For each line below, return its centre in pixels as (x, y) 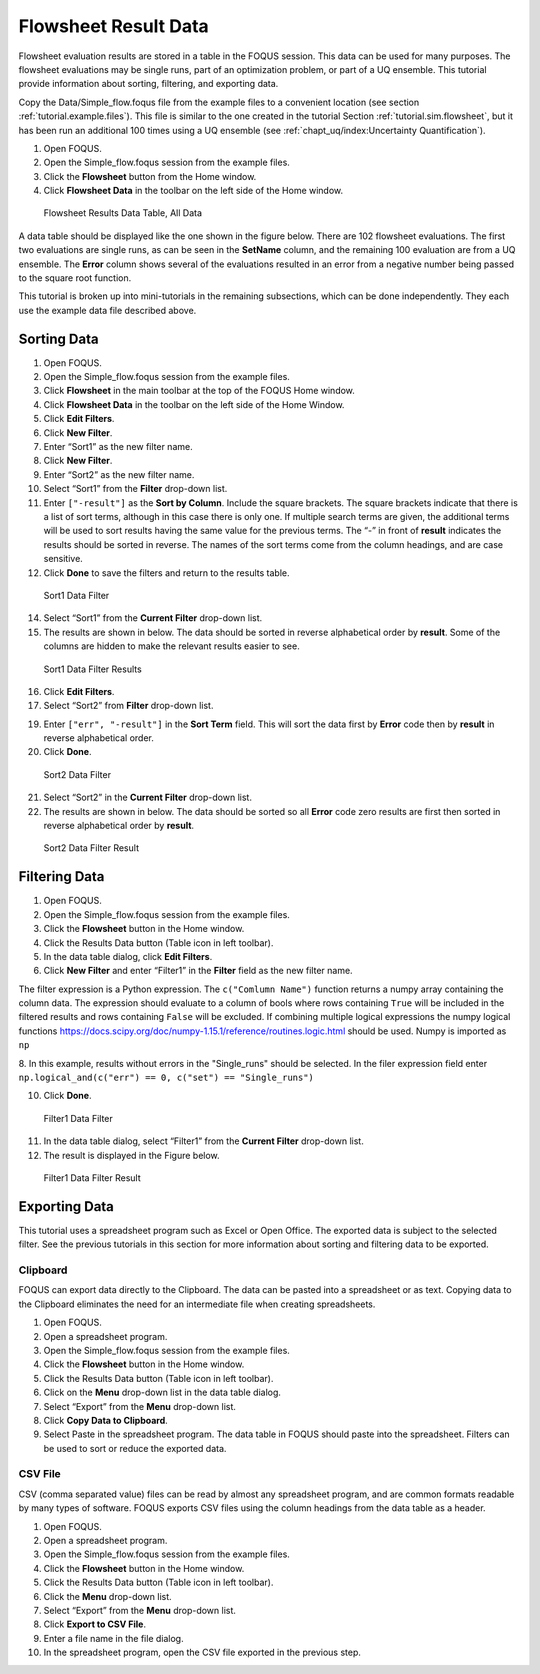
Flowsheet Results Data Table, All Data (122, 213)
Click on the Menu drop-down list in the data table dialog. (162, 1392)
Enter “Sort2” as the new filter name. (119, 474)
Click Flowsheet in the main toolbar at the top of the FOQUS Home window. (199, 391)
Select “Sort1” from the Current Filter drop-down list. (153, 618)
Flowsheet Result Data (113, 26)
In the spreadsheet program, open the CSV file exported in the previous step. (202, 1652)
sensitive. (63, 559)
